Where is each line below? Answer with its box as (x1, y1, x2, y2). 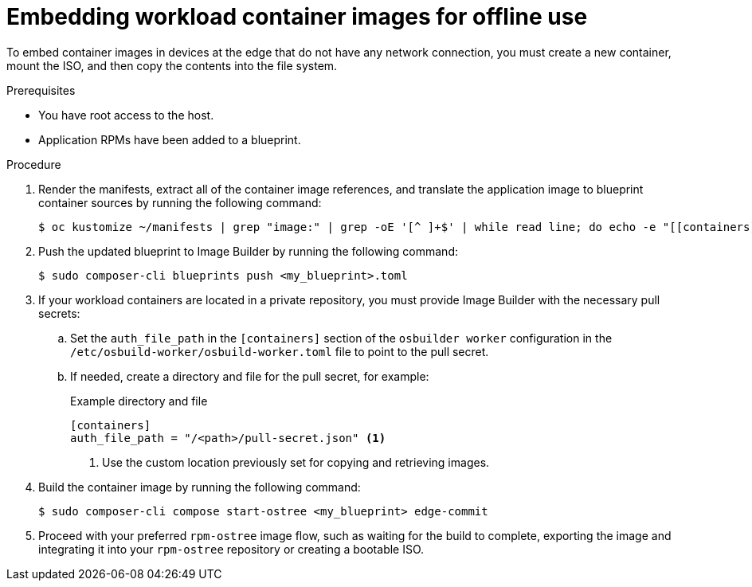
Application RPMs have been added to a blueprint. (38, 132, 301, 147)
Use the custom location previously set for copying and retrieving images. (102, 455, 490, 469)
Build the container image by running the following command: (38, 479, 361, 494)
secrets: (38, 306, 80, 320)
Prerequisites (6, 83, 76, 97)
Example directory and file (70, 393, 208, 408)
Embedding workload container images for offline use (6, 3, 588, 30)
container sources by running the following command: (38, 195, 322, 209)
